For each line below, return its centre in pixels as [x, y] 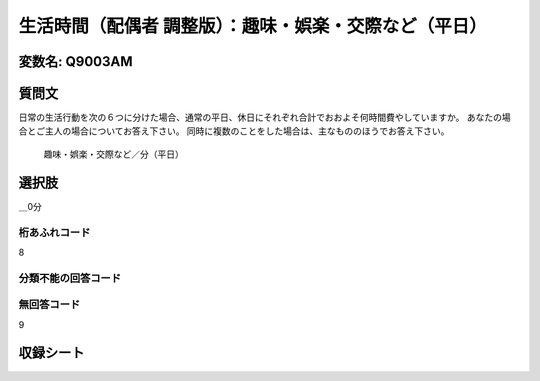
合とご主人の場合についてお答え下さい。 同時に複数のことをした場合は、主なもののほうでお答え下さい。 [234, 131]
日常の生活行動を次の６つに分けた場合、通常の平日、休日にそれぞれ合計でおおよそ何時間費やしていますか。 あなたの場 [264, 117]
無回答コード [49, 305]
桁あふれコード [54, 232]
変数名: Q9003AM [76, 61]
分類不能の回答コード [70, 278]
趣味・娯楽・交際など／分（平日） [113, 154]
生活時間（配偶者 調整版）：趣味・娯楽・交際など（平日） [252, 26]
